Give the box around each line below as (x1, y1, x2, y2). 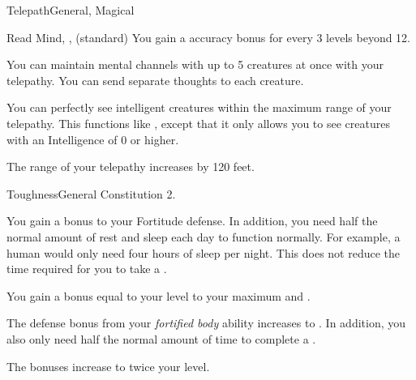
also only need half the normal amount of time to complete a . (6, 330, 316, 347)
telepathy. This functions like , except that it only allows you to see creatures (6, 114, 390, 131)
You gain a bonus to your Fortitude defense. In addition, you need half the (6, 212, 378, 229)
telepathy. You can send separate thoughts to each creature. (6, 71, 304, 88)
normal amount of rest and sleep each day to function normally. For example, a (6, 228, 401, 245)
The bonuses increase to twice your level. (6, 357, 210, 374)
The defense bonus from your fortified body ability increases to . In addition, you (6, 314, 406, 331)
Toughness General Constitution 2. (6, 185, 176, 202)
